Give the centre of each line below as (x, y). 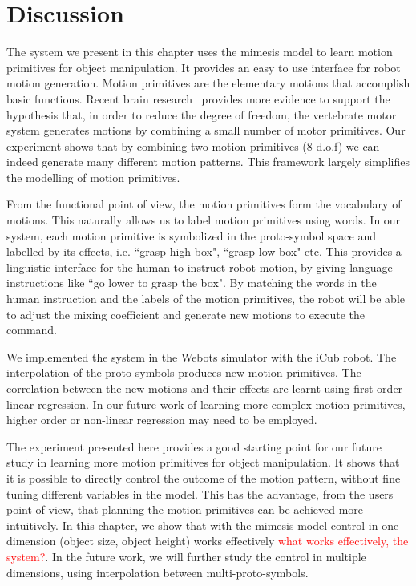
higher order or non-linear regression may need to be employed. (162, 420)
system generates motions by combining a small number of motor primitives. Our (206, 130)
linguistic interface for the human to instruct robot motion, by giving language (200, 267)
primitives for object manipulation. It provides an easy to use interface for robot (204, 67)
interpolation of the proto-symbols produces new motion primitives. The (184, 372)
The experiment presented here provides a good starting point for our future (194, 446)
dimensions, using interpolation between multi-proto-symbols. (158, 572)
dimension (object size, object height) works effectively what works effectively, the (208, 541)
